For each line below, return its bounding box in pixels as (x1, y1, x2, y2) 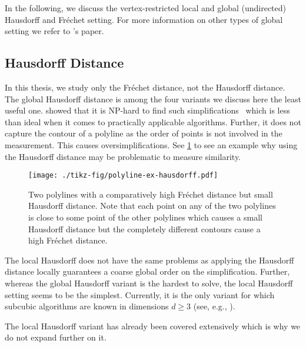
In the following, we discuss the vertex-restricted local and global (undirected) (5, 2, 287, 14)
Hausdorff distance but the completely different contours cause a (28, 222, 261, 235)
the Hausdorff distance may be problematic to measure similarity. (5, 150, 241, 162)
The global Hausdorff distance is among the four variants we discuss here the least (5, 92, 301, 105)
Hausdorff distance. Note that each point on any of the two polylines (28, 199, 276, 212)
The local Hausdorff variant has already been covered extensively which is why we (5, 319, 301, 332)
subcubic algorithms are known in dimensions (5, 300, 169, 312)
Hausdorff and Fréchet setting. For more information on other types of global (5, 13, 283, 25)
